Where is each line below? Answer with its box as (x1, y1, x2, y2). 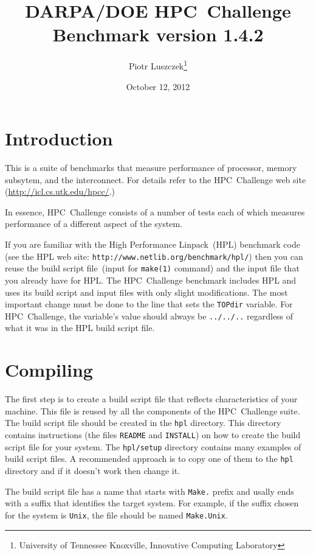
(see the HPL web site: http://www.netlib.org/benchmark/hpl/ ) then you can (5, 250, 303, 262)
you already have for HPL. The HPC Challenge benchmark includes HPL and (5, 273, 297, 286)
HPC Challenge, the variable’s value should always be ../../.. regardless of (5, 309, 294, 322)
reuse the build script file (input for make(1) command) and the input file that (5, 262, 300, 274)
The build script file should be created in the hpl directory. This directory (5, 416, 281, 429)
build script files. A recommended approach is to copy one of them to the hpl (5, 452, 294, 465)
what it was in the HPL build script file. (5, 321, 155, 334)
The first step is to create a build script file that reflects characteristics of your (5, 393, 298, 405)
